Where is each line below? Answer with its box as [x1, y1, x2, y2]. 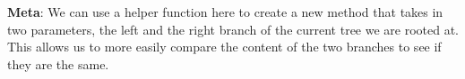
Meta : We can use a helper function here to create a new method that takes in [7, 3, 443, 20]
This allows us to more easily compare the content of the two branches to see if [7, 37, 442, 56]
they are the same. [7, 54, 109, 73]
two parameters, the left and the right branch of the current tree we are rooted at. [7, 20, 460, 38]
